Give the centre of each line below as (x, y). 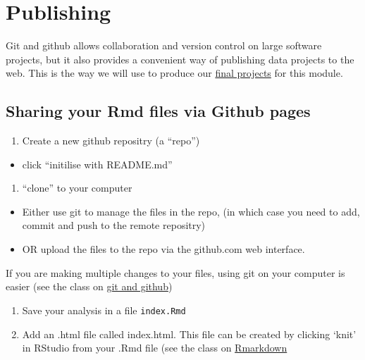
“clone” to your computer (77, 188)
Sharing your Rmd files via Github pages (158, 111)
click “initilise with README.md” (97, 164)
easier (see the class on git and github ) (89, 286)
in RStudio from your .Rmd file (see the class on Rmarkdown (155, 348)
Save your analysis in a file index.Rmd (104, 310)
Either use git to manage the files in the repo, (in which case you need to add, (191, 211)
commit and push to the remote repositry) (114, 225)
